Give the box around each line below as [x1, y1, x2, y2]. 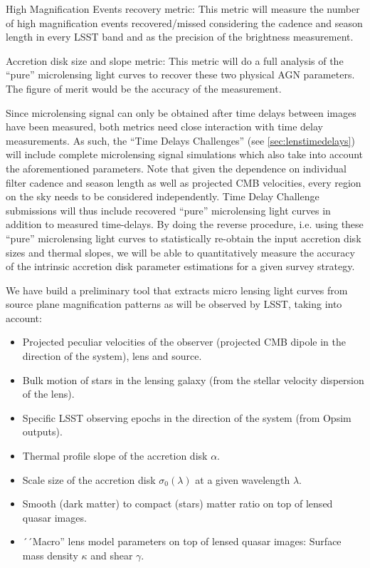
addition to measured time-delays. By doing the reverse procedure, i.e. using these [6, 217, 364, 232]
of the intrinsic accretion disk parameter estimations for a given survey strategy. [6, 259, 355, 274]
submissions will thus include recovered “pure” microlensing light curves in [6, 202, 331, 217]
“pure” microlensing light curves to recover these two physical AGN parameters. [6, 67, 355, 82]
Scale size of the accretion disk [22, 472, 156, 487]
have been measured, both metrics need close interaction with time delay [6, 119, 323, 134]
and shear [90, 548, 133, 562]
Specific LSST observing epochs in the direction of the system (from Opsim [22, 410, 351, 425]
